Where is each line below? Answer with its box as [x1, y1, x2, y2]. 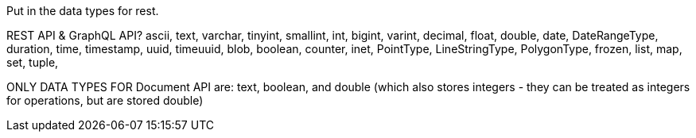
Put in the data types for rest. [6, 4, 159, 17]
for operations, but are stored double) [6, 94, 204, 107]
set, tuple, [6, 56, 59, 69]
